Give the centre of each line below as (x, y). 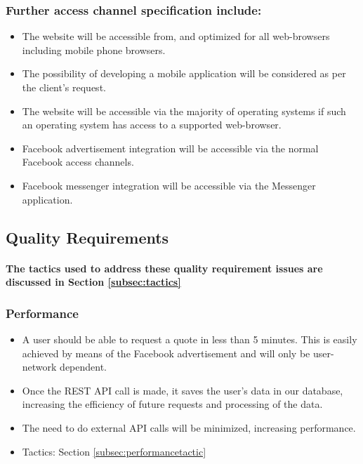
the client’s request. (64, 87)
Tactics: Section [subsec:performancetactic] (114, 451)
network (39, 367)
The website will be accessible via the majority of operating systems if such (184, 111)
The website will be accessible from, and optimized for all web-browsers (176, 36)
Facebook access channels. (78, 162)
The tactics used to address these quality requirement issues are (164, 268)
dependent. (84, 367)
